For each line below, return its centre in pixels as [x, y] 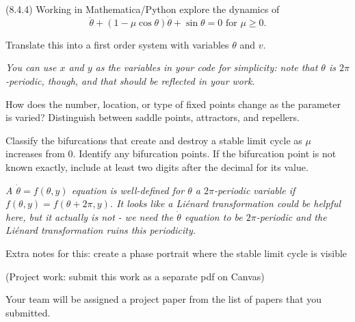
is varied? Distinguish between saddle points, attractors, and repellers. [153, 117]
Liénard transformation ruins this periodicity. [101, 230]
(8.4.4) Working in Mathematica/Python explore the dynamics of [143, 9]
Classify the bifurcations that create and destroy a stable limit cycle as [154, 140]
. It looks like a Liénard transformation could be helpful [225, 203]
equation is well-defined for [128, 190]
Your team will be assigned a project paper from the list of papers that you [164, 299]
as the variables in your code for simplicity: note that [207, 67]
